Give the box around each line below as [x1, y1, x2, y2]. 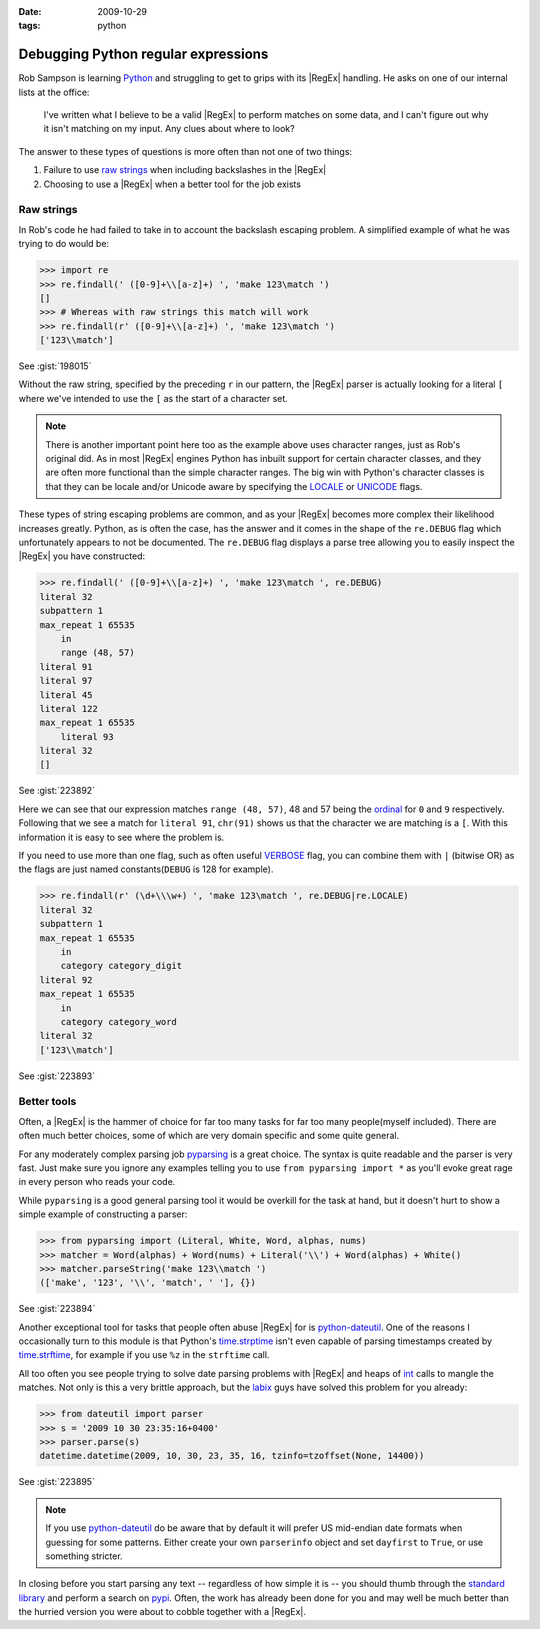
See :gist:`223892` [18, 785, 95, 797]
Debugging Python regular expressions [18, 46, 269, 63]
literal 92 [39, 974, 93, 985]
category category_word [60, 1016, 177, 1027]
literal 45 [39, 689, 93, 700]
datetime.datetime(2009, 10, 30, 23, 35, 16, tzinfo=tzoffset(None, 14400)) [39, 1450, 425, 1462]
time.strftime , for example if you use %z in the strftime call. [18, 1349, 270, 1361]
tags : [18, 20, 41, 32]
